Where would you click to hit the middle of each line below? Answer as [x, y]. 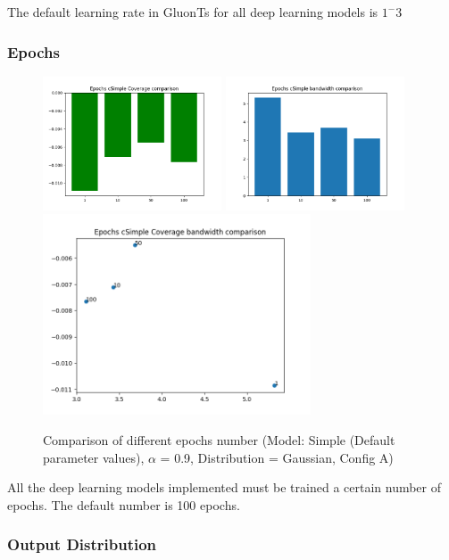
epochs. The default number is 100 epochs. [124, 504]
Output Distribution [82, 544]
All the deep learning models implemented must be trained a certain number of [224, 487]
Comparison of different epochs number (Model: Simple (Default [219, 440]
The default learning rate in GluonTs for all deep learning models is [193, 12]
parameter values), [94, 457]
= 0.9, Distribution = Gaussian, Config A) [277, 457]
